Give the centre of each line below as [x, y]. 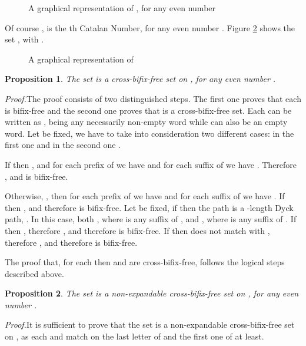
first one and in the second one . [63, 145]
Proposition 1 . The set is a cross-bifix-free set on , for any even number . [140, 79]
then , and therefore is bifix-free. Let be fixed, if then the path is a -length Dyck [149, 207]
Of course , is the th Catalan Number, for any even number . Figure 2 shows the [150, 27]
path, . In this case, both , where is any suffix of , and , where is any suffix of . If [151, 219]
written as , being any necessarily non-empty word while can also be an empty [146, 122]
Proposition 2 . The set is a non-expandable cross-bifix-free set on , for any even [152, 293]
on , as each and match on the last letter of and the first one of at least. [134, 336]
